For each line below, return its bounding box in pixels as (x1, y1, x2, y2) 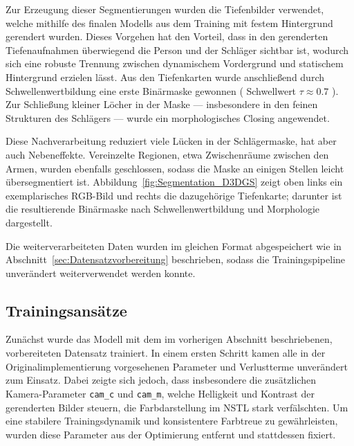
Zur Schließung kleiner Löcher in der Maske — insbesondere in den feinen (6, 97, 318, 111)
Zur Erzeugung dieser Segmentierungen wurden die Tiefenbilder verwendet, (6, 2, 324, 16)
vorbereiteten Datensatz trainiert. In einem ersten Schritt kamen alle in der (6, 346, 326, 360)
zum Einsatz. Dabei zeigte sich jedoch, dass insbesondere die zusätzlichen (6, 373, 316, 387)
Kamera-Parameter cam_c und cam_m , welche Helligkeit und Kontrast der (6, 386, 315, 400)
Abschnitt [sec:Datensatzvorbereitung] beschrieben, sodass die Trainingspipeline (6, 252, 346, 267)
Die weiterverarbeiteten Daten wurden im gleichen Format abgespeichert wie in (6, 238, 342, 253)
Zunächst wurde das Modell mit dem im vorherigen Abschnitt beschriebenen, (6, 332, 333, 346)
